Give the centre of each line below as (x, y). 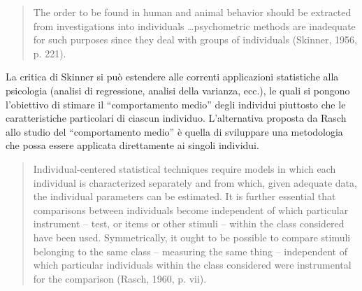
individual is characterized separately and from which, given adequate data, (195, 182)
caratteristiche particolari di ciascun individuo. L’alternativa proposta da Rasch (176, 118)
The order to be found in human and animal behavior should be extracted (192, 12)
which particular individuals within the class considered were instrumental (192, 265)
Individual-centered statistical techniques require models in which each (184, 168)
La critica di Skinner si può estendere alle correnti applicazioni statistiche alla (172, 77)
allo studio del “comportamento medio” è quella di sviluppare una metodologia (174, 131)
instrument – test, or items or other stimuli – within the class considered (189, 223)
